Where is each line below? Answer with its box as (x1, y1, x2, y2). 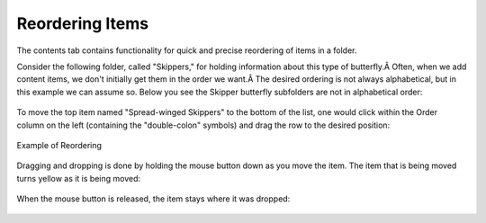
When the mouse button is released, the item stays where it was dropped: (16, 193, 291, 204)
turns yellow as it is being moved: (16, 173, 141, 183)
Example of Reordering (16, 139, 103, 150)
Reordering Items (16, 13, 148, 33)
